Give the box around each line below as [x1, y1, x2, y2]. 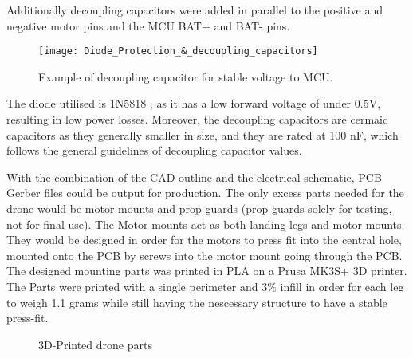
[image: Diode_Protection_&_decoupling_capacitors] [38, 45, 318, 57]
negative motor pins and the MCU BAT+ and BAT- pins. [6, 17, 290, 33]
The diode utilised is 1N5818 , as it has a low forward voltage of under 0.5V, [6, 95, 381, 112]
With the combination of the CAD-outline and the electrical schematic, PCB [6, 168, 382, 185]
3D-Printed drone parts [38, 336, 152, 352]
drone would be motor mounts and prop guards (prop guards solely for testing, [6, 200, 392, 216]
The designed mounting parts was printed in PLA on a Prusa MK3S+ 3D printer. [6, 262, 407, 279]
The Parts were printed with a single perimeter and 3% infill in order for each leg [6, 277, 404, 294]
